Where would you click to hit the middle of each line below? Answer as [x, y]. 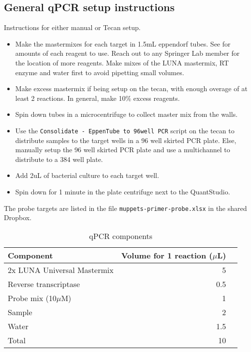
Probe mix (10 [32, 298]
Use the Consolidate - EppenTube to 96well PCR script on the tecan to [125, 130]
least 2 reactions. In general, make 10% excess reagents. [97, 98]
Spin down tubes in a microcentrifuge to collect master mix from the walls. [126, 114]
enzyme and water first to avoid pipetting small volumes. [100, 72]
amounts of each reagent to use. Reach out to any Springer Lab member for [127, 53]
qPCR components [121, 236]
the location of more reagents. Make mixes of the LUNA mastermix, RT [122, 62]
